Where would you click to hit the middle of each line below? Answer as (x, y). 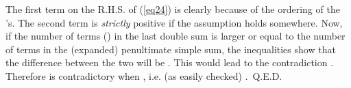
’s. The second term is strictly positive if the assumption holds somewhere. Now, (174, 22)
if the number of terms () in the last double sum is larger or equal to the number (175, 36)
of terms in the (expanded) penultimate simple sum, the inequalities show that (171, 49)
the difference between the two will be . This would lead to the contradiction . (170, 62)
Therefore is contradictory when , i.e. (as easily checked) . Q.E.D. (144, 75)
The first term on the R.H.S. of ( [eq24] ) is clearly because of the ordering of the (173, 9)
